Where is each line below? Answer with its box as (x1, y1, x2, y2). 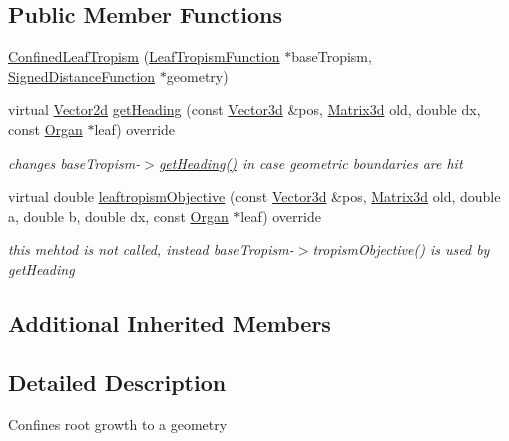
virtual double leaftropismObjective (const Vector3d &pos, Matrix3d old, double (8, 186, 501, 207)
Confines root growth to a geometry (8, 413, 228, 434)
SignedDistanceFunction (8, 65, 156, 86)
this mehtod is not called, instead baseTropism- (8, 239, 294, 260)
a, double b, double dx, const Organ (8, 205, 229, 226)
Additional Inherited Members (8, 307, 331, 338)
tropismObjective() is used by (312, 239, 490, 260)
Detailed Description (8, 366, 227, 397)
